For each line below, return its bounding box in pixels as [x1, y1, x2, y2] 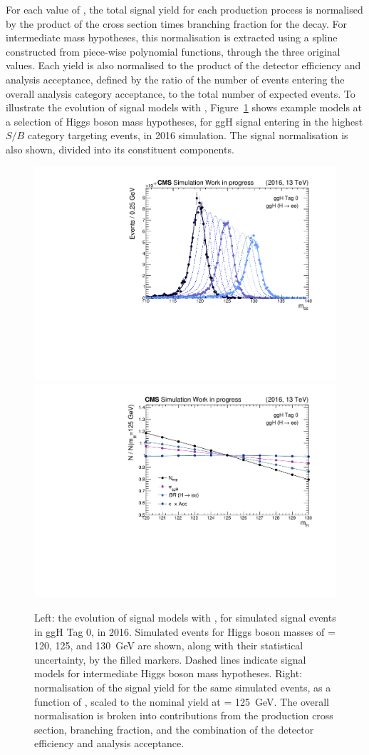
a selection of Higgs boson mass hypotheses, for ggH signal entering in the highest [6, 113, 363, 128]
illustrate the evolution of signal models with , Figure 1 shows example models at [6, 100, 363, 115]
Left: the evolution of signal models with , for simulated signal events [34, 610, 336, 625]
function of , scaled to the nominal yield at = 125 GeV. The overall [34, 694, 329, 709]
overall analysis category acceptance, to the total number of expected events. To [6, 86, 355, 101]
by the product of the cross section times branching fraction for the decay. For [6, 16, 348, 31]
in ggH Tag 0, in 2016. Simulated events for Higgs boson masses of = [34, 624, 336, 639]
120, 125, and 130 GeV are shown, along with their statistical [34, 638, 303, 653]
